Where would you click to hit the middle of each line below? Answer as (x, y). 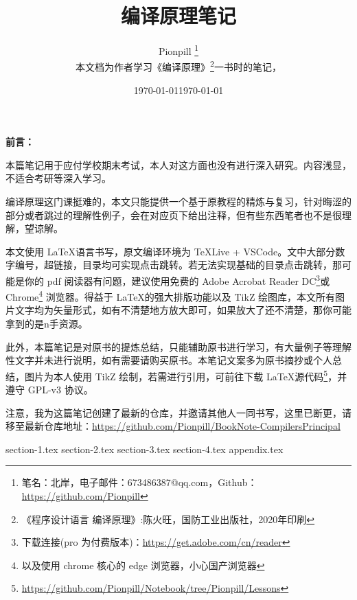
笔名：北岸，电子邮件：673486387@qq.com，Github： (139, 482)
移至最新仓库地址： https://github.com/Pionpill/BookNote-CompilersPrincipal (173, 426)
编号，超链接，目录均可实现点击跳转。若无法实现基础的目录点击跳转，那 (178, 265)
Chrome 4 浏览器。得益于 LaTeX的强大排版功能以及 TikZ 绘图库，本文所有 (171, 296)
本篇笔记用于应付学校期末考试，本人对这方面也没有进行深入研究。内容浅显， (178, 164)
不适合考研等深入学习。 (58, 178)
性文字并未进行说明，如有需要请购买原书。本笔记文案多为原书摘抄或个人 (169, 360)
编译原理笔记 (178, 15)
